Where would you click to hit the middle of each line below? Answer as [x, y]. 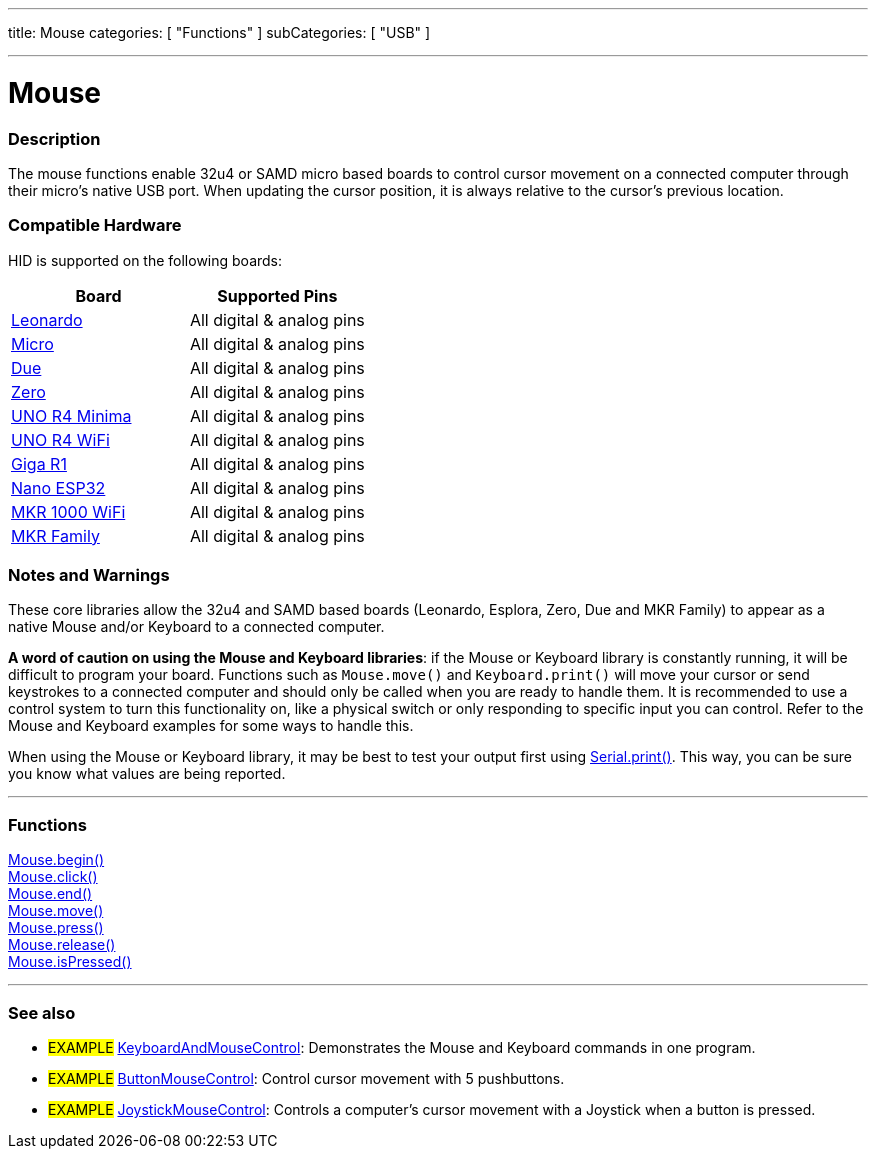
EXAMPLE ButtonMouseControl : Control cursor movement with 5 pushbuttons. [306, 1078]
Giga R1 [39, 463]
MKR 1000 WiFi [68, 511]
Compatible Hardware [95, 225]
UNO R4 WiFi [60, 439]
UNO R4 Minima [71, 415]
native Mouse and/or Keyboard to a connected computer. [196, 627]
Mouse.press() [56, 928]
